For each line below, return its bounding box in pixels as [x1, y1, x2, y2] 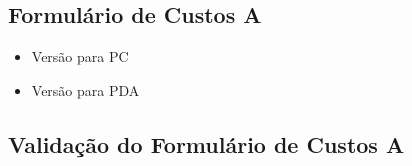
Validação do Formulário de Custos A [8, 128, 405, 159]
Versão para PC [31, 46, 129, 67]
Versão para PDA [31, 79, 140, 100]
